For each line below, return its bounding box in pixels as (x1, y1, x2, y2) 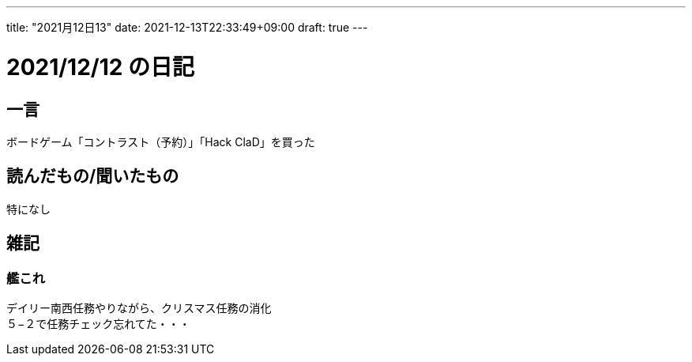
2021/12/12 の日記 (6, 53, 195, 81)
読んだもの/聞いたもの (6, 166, 179, 187)
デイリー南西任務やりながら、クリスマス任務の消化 (6, 300, 272, 315)
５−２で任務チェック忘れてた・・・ (6, 316, 190, 330)
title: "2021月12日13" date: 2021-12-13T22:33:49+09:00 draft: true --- (6, 21, 368, 34)
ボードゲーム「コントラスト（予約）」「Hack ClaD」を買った (6, 134, 315, 149)
